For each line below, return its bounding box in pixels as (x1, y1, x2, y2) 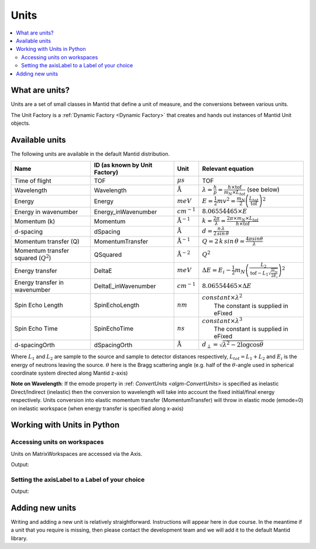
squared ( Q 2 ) (14, 253, 51, 262)
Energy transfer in (14, 279, 64, 287)
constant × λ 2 (202, 293, 243, 301)
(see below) (246, 186, 280, 194)
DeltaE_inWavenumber (94, 282, 156, 290)
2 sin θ (213, 231, 229, 237)
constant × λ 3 (202, 316, 243, 325)
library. (11, 534, 28, 541)
